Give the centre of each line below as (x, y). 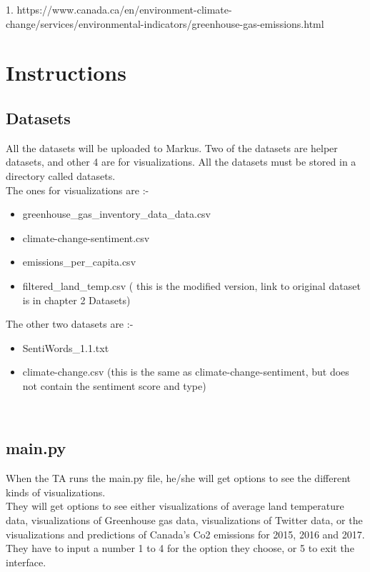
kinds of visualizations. (56, 492)
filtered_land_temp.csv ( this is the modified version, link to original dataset (191, 285)
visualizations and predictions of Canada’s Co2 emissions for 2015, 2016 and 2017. (185, 534)
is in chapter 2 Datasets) (76, 300)
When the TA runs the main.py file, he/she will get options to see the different (178, 478)
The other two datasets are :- (70, 324)
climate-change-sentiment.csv (86, 237)
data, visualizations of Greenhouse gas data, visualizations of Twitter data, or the (184, 520)
